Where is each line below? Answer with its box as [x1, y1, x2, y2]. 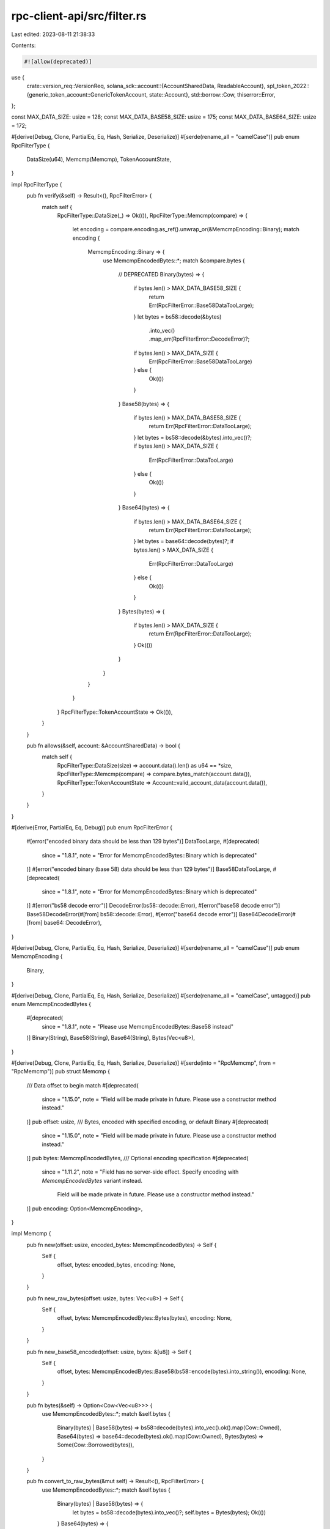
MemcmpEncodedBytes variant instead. [42, 1177, 143, 1184]
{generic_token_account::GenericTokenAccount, [26, 91, 148, 98]
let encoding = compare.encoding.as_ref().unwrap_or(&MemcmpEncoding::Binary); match [72, 226, 299, 233]
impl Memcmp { [11, 1230, 51, 1237]
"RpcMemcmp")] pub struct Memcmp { [11, 1068, 110, 1075]
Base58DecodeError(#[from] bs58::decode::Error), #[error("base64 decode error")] [26, 910, 238, 917]
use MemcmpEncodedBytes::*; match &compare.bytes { [103, 257, 246, 264]
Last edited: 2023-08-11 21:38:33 [11, 31, 95, 38]
